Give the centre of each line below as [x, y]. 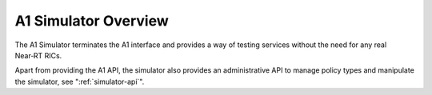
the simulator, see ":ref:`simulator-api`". [80, 81]
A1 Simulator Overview [92, 21]
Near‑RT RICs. [38, 55]
